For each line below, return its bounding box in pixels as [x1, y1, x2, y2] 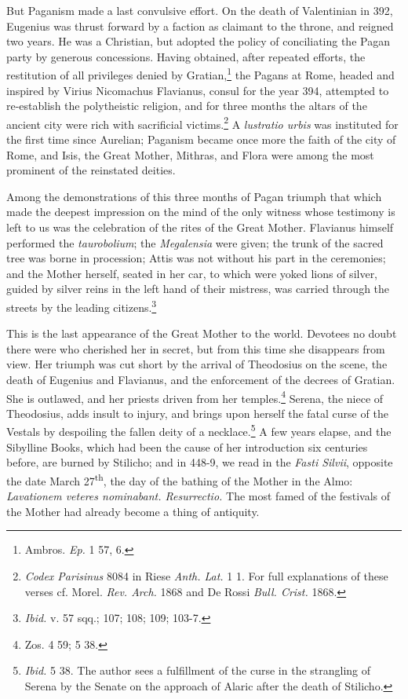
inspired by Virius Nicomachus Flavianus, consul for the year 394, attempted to [6, 82, 389, 98]
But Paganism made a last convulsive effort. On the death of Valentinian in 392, [6, 2, 393, 18]
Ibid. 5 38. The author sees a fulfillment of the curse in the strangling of [24, 662, 371, 679]
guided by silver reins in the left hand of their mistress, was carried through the [6, 280, 390, 297]
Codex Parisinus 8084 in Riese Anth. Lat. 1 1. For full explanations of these [24, 567, 388, 584]
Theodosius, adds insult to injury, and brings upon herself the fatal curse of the [6, 404, 388, 421]
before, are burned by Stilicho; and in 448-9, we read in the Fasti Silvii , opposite [6, 454, 393, 470]
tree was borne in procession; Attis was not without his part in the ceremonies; [6, 250, 386, 266]
